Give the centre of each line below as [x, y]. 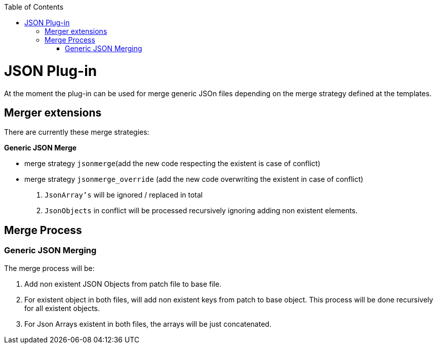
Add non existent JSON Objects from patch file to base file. [123, 284]
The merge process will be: [49, 268]
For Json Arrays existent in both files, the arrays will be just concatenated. [148, 324]
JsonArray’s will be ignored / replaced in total [124, 195]
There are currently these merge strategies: [77, 132]
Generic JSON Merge [41, 148]
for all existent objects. [62, 308]
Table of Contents [34, 7]
